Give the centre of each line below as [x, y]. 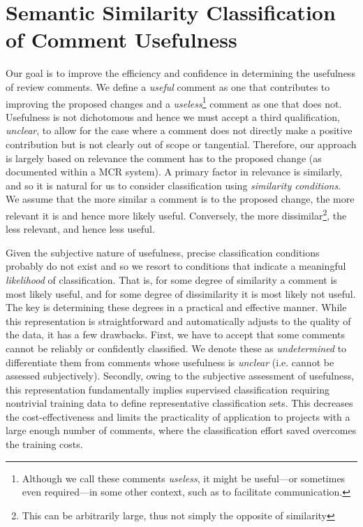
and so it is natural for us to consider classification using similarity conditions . [173, 185]
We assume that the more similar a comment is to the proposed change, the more [180, 199]
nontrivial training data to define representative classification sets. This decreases [179, 403]
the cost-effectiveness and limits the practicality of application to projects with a [178, 416]
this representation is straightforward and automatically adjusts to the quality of [178, 320]
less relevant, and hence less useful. [80, 229]
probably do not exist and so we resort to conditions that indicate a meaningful [176, 266]
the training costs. [44, 444]
